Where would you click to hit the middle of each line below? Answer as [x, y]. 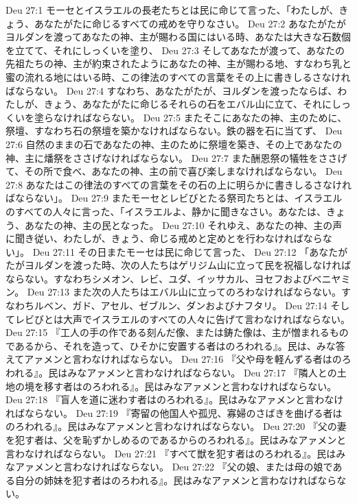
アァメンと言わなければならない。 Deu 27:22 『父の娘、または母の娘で [174, 467]
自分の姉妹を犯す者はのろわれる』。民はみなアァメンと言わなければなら [176, 480]
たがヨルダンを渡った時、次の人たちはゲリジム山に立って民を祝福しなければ [178, 265]
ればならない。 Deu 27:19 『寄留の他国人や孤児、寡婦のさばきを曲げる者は [174, 412]
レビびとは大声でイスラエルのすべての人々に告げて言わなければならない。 [183, 319]
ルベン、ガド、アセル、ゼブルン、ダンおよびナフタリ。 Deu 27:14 [181, 305]
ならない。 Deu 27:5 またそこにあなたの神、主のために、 [219, 117]
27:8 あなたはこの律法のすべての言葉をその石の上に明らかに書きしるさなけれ [179, 184]
